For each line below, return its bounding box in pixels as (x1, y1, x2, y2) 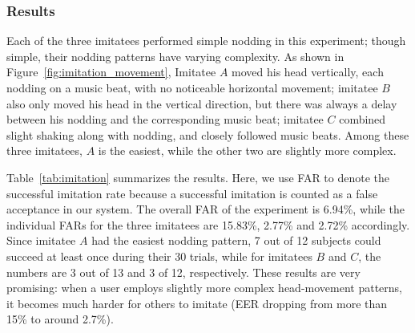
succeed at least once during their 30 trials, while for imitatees (6, 247, 312, 264)
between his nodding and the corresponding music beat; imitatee (6, 111, 324, 128)
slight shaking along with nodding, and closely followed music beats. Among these (6, 126, 409, 143)
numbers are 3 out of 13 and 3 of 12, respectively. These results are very (6, 263, 361, 280)
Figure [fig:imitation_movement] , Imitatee (6, 63, 216, 80)
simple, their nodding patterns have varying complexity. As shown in (6, 47, 344, 64)
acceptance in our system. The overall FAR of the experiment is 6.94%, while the (6, 201, 405, 217)
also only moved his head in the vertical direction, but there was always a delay (6, 95, 397, 112)
